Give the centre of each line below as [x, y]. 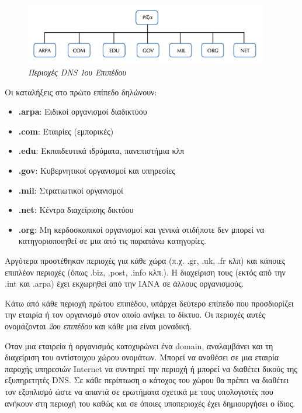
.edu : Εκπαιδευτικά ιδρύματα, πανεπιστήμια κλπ [101, 151]
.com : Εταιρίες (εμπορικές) [66, 131]
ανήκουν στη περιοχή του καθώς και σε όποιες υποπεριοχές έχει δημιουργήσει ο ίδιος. [150, 403]
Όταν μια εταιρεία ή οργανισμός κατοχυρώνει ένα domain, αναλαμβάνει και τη [139, 345]
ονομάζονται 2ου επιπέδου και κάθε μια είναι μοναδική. [98, 326]
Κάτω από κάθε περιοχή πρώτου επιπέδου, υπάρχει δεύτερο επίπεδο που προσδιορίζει [149, 303]
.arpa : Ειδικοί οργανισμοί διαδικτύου [83, 111]
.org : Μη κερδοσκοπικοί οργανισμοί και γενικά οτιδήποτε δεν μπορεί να [141, 229]
